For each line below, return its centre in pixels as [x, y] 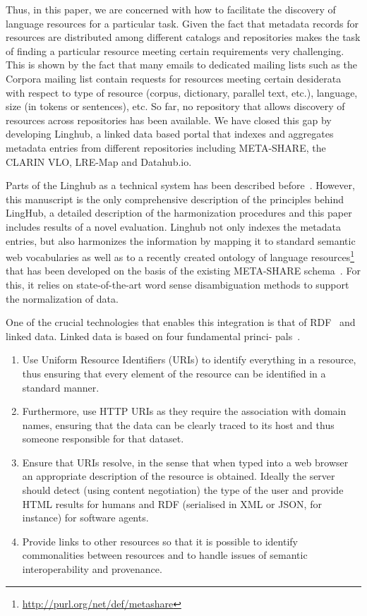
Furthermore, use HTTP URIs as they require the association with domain [184, 411]
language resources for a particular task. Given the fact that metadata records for [182, 23]
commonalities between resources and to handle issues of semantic [165, 555]
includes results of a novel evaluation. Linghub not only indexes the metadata [174, 226]
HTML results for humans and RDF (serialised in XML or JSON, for [172, 503]
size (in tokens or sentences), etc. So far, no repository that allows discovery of [175, 106]
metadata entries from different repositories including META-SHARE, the [166, 147]
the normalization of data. [62, 298]
